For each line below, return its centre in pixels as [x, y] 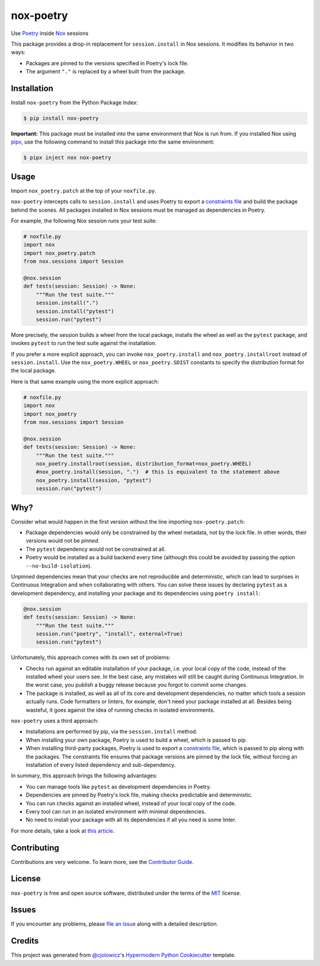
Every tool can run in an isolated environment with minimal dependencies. [116, 811]
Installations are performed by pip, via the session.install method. [112, 732]
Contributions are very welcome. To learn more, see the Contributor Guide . [102, 862]
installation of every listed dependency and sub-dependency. [101, 764]
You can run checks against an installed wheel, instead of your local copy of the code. [131, 803]
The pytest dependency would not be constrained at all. [96, 549]
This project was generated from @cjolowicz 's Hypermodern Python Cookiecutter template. [124, 955]
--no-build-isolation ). [59, 566]
